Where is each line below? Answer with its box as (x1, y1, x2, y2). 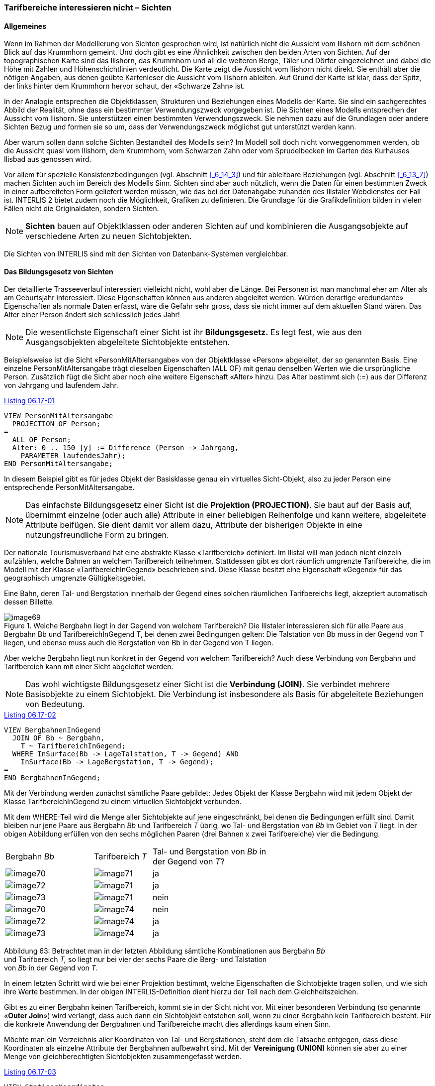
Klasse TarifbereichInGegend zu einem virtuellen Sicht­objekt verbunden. (4, 797, 242, 806)
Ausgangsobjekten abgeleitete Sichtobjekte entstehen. (25, 337, 230, 348)
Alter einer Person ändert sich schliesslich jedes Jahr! (4, 310, 180, 319)
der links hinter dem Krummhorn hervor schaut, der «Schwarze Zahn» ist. (4, 82, 245, 91)
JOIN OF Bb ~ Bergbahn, (12, 734, 105, 742)
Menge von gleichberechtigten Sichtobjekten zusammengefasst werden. (4, 1052, 242, 1061)
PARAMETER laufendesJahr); (20, 452, 126, 460)
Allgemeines (4, 21, 47, 30)
